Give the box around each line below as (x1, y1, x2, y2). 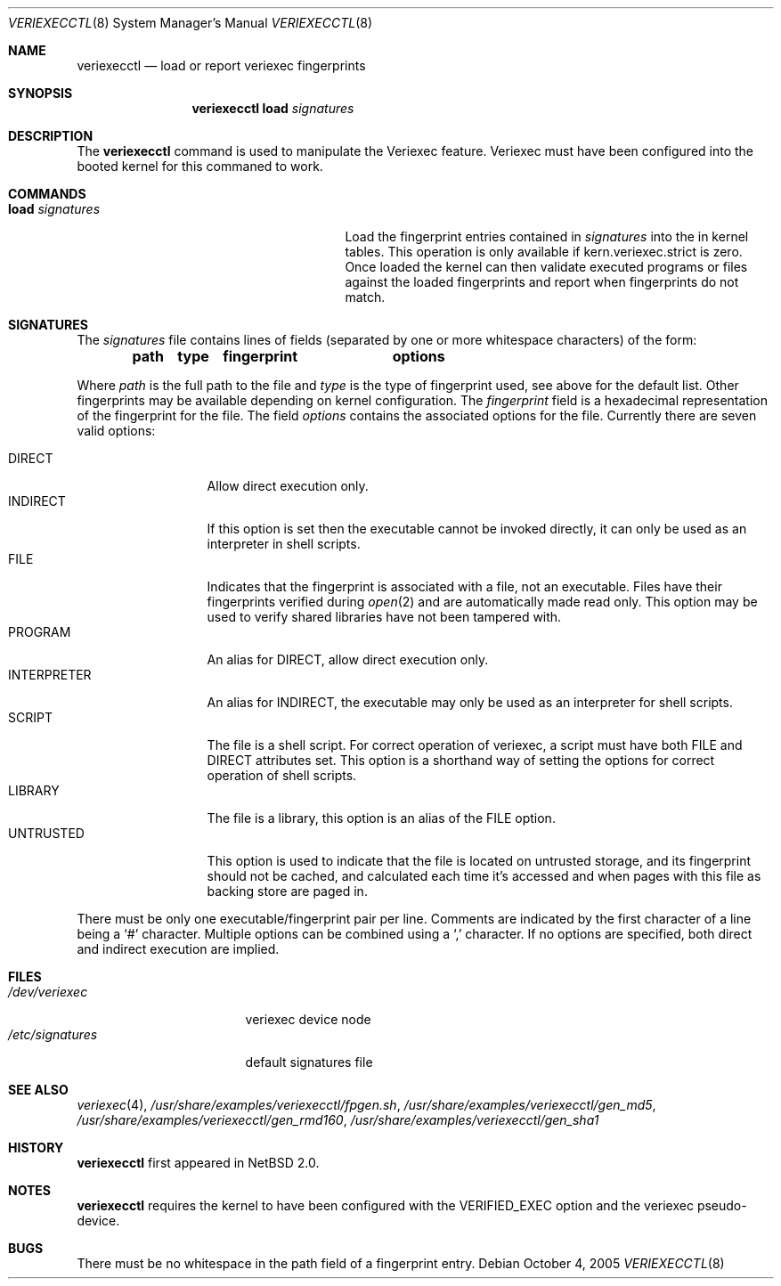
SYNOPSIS (8, 85, 73, 101)
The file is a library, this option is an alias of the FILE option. (207, 810, 556, 826)
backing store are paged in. (207, 883, 368, 899)
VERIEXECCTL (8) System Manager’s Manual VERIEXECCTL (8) (8, 15, 373, 30)
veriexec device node (245, 1012, 371, 1027)
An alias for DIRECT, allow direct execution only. (207, 652, 489, 667)
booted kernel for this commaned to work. (77, 159, 323, 174)
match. (345, 289, 386, 305)
